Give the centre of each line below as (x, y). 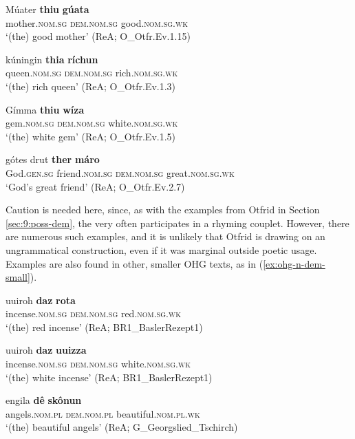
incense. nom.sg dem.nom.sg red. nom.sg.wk (93, 313)
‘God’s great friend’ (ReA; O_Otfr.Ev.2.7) (95, 186)
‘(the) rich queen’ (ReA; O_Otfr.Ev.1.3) (91, 86)
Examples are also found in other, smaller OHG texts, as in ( (135, 263)
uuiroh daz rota (41, 300)
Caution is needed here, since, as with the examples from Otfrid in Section (163, 210)
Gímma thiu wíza (45, 109)
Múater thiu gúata (47, 9)
